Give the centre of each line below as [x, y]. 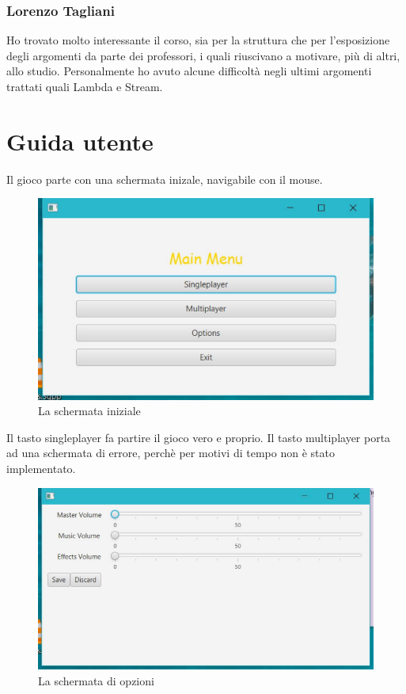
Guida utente [80, 141]
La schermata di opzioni [96, 680]
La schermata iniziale [89, 411]
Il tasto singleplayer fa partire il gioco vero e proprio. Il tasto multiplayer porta [199, 437]
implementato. [41, 469]
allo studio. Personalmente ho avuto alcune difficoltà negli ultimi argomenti [189, 71]
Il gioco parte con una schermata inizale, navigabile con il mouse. [165, 179]
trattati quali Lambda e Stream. [85, 86]
